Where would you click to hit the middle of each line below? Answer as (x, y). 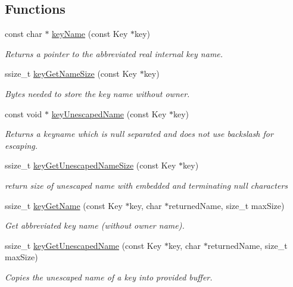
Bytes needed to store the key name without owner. (97, 93)
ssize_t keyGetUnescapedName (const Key (83, 245)
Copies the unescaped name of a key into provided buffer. (109, 277)
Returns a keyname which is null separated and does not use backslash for (139, 134)
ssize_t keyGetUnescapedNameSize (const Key (91, 165)
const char (24, 34)
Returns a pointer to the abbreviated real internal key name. (114, 53)
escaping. (21, 145)
